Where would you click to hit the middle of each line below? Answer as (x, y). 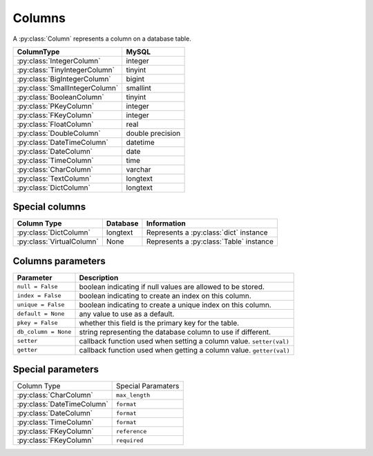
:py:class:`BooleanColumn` (60, 97)
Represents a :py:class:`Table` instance (210, 241)
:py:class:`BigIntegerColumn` (64, 79)
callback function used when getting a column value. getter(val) (184, 350)
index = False (39, 296)
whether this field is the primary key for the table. (159, 323)
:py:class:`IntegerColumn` (59, 61)
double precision (153, 133)
